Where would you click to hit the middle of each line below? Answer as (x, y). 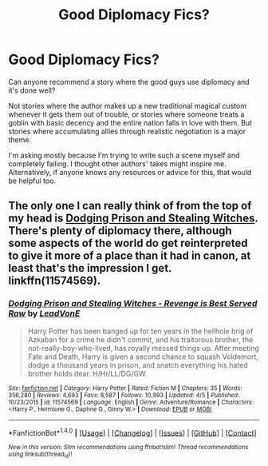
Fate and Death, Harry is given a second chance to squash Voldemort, (143, 356)
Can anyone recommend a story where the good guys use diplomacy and (129, 82)
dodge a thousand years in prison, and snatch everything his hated (138, 364)
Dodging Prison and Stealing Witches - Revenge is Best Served (133, 304)
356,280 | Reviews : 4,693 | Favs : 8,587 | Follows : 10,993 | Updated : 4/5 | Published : (124, 395)
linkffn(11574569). (55, 281)
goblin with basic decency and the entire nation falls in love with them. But (130, 122)
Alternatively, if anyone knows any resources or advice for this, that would (130, 172)
